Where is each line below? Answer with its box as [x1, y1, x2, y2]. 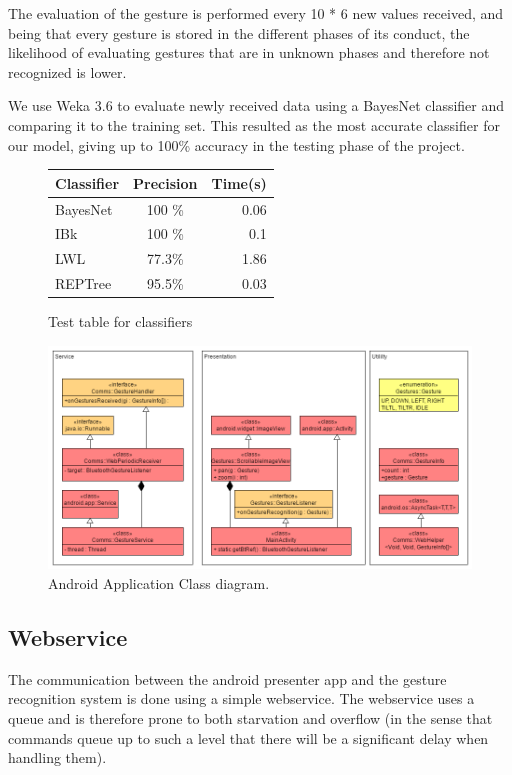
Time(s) [211, 172, 267, 193]
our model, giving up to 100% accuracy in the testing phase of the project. [8, 134, 465, 155]
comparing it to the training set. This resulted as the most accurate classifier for [8, 114, 500, 135]
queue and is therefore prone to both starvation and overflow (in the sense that [8, 707, 493, 728]
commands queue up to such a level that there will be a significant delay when [8, 727, 489, 748]
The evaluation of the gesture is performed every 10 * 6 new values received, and [8, 3, 504, 23]
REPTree [55, 273, 112, 294]
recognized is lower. [8, 61, 127, 82]
